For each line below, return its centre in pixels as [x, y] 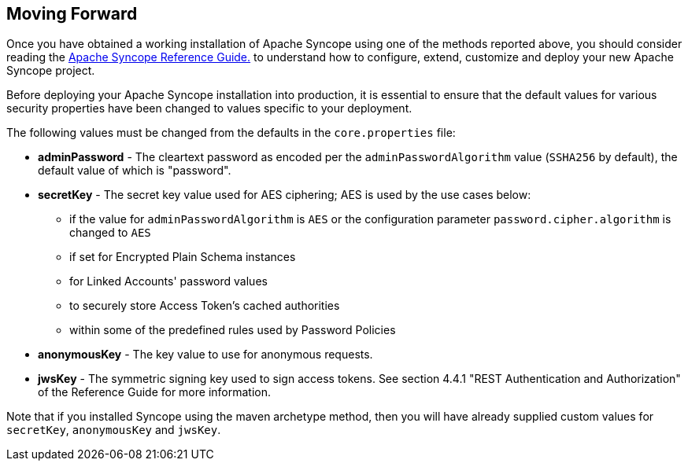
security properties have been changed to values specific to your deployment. [209, 108]
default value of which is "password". [135, 171]
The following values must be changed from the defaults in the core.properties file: [231, 133]
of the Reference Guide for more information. [155, 392]
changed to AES [110, 233]
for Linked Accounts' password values [168, 281]
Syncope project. [51, 71]
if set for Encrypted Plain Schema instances [183, 257]
